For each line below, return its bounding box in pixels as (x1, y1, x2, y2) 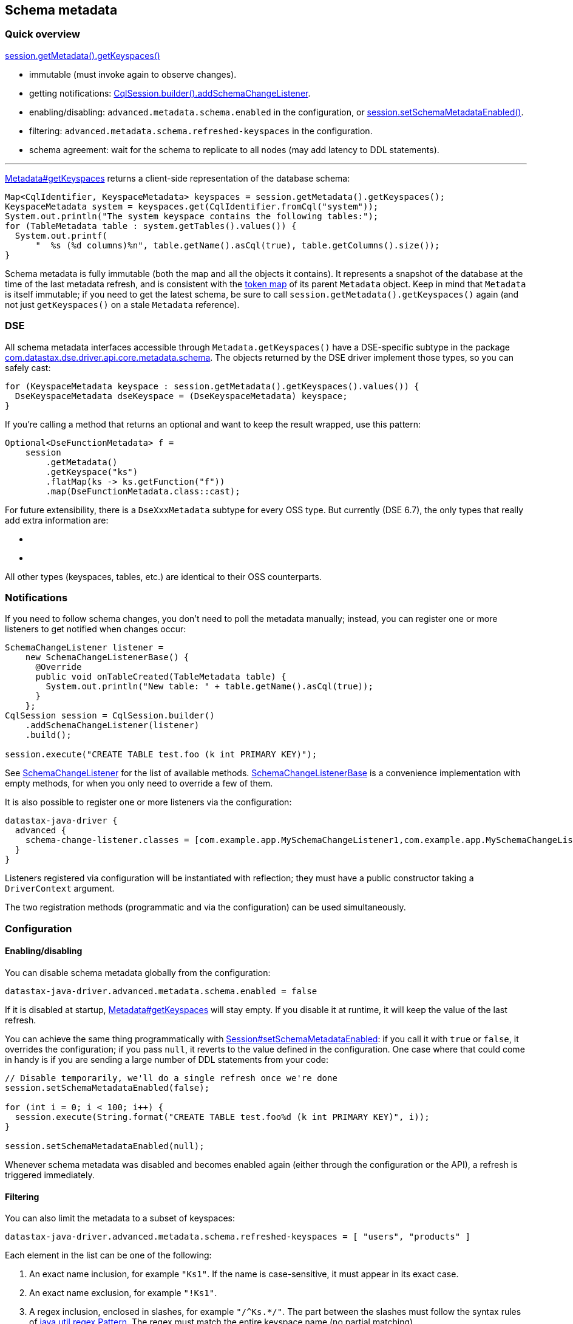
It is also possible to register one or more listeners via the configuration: (5, 797, 292, 808)
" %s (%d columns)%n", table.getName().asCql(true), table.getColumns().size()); (35, 240, 440, 250)
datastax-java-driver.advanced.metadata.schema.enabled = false (5, 986, 317, 996)
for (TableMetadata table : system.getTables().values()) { (5, 220, 297, 231)
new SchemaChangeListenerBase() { (25, 652, 189, 663)
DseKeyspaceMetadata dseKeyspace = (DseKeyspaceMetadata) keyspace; (15, 391, 348, 401)
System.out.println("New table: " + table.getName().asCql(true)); (46, 681, 373, 692)
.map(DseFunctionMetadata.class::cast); (46, 486, 240, 496)
